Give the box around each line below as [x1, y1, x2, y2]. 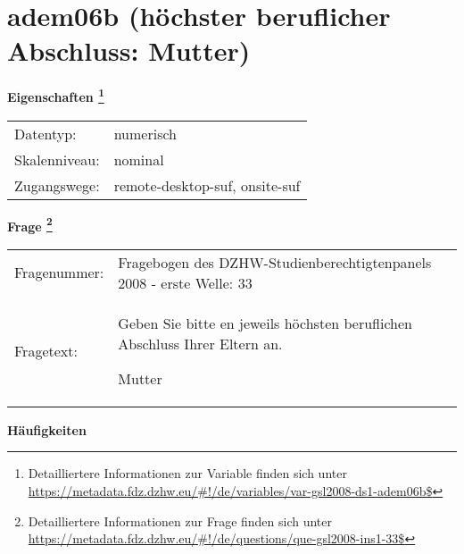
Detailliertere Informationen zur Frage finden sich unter [28, 511, 333, 530]
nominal [113, 148, 164, 170]
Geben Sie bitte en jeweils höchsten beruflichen [118, 312, 412, 333]
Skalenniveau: [14, 148, 100, 170]
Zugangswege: [14, 174, 100, 196]
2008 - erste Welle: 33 [118, 272, 253, 293]
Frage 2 [7, 214, 53, 235]
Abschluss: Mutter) [7, 32, 251, 69]
